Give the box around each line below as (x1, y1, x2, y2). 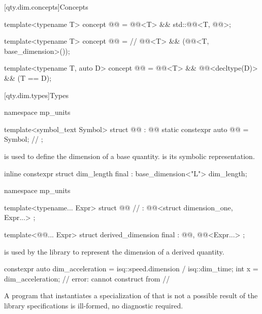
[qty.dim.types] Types (4, 89, 69, 100)
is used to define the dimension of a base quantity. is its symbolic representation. (4, 150, 255, 161)
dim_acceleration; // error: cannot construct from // (4, 273, 170, 284)
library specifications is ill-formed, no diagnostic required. (4, 300, 183, 310)
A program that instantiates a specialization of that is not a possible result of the (4, 290, 258, 301)
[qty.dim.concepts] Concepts (4, 2, 88, 12)
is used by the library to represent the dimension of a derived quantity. (4, 246, 224, 257)
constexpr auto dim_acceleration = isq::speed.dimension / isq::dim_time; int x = (4, 263, 258, 274)
